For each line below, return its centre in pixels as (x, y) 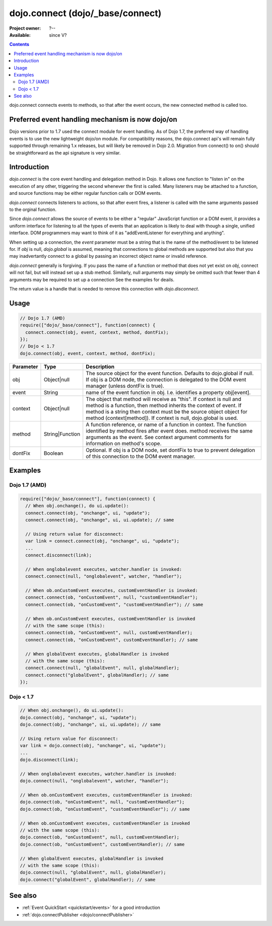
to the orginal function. (33, 209)
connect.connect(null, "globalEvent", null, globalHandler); (103, 668)
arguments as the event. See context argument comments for (159, 437)
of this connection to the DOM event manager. (141, 456)
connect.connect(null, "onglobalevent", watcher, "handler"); (104, 576)
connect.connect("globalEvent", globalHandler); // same (97, 675)
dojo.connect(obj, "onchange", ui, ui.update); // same (90, 725)
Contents (19, 44)
